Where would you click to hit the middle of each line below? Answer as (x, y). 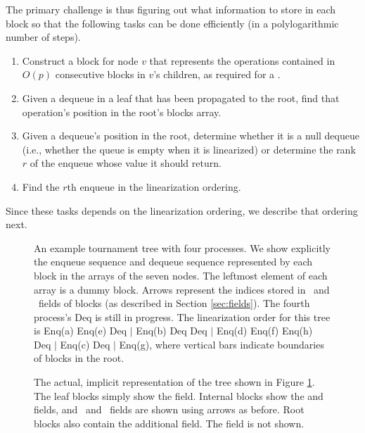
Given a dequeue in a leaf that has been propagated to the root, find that (181, 98)
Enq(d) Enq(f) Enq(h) (264, 331)
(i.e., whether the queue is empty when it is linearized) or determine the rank (189, 149)
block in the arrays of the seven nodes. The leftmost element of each (181, 275)
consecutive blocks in (100, 74)
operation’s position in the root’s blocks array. (122, 112)
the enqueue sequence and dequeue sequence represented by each (173, 262)
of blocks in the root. (79, 358)
